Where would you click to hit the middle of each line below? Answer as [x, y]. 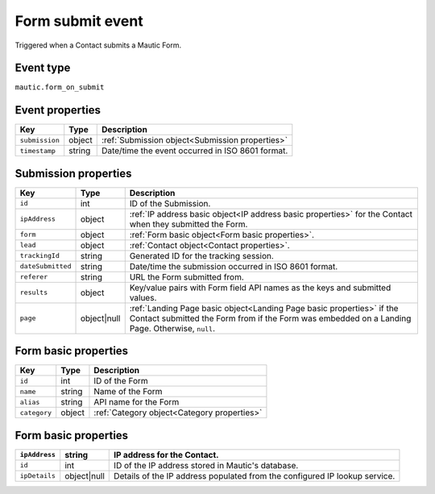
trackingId [40, 256]
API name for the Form [137, 402]
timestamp [38, 150]
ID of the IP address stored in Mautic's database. [206, 465]
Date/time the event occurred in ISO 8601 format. [195, 151]
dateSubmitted [46, 266]
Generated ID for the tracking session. [201, 255]
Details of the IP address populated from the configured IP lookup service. [255, 475]
